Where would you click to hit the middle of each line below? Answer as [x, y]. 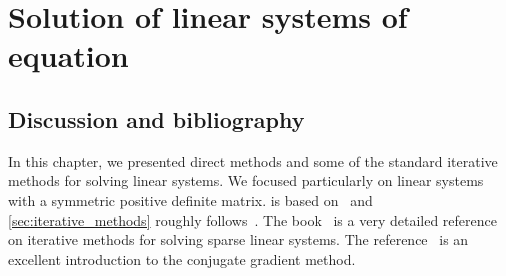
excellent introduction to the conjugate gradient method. [182, 258]
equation [68, 55]
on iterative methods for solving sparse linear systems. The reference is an [238, 239]
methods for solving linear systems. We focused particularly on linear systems [246, 180]
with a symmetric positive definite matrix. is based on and [190, 199]
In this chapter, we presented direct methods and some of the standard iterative [253, 160]
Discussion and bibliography [156, 118]
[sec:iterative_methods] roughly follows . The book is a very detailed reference [252, 219]
